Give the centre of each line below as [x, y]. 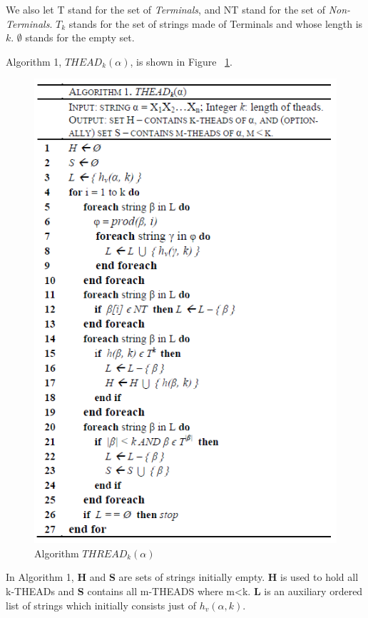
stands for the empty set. [80, 37]
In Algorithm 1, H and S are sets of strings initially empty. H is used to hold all [182, 577]
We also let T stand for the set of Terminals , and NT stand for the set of [165, 9]
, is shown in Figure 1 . [181, 61]
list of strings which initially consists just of [101, 605]
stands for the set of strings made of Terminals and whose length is [216, 23]
